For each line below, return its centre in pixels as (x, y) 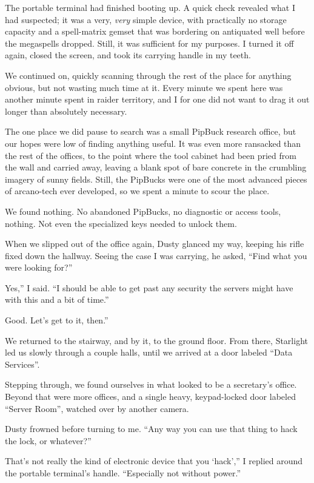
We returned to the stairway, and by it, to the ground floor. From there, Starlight (156, 340)
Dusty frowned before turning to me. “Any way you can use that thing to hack (151, 429)
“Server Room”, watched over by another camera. (97, 408)
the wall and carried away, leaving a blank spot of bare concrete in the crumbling (156, 167)
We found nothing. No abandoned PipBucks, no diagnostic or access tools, (143, 211)
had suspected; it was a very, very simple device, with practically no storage (146, 19)
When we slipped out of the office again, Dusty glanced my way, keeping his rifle (155, 244)
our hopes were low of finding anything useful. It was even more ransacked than (153, 143)
